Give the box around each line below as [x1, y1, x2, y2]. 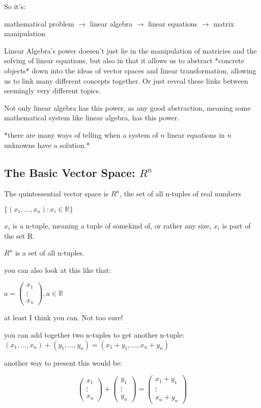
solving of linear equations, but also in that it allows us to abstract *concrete [4, 55, 244, 66]
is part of [222, 220, 251, 231]
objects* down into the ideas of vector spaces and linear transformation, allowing [4, 65, 256, 75]
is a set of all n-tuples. [15, 247, 84, 258]
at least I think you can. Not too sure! [4, 312, 123, 323]
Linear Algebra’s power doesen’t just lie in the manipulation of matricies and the [4, 45, 257, 56]
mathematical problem [4, 18, 74, 29]
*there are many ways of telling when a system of [4, 129, 158, 140]
